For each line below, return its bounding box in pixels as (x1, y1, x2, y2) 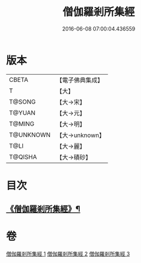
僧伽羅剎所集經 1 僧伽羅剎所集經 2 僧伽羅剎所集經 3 (6, 251, 130, 258)
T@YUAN (9, 108, 36, 116)
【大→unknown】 (56, 131, 105, 139)
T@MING (9, 119, 35, 128)
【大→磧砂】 (56, 153, 92, 161)
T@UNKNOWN (9, 131, 51, 139)
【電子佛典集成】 (56, 76, 104, 84)
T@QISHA (9, 152, 37, 161)
